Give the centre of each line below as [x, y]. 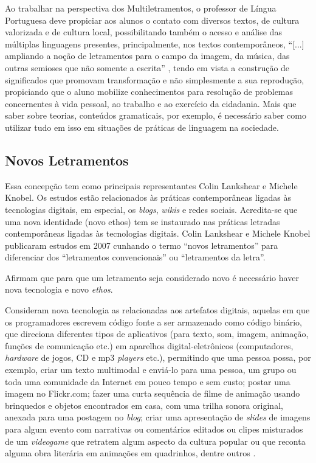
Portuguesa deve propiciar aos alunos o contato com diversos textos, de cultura [152, 20]
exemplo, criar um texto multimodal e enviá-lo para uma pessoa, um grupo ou [151, 370]
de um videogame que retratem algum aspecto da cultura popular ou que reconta [155, 441]
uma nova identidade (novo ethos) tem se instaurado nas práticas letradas [143, 221]
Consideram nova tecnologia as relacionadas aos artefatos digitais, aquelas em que [157, 310]
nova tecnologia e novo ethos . [59, 289]
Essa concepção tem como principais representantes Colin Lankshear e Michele [151, 185]
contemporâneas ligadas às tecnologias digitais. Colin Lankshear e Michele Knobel [158, 233]
